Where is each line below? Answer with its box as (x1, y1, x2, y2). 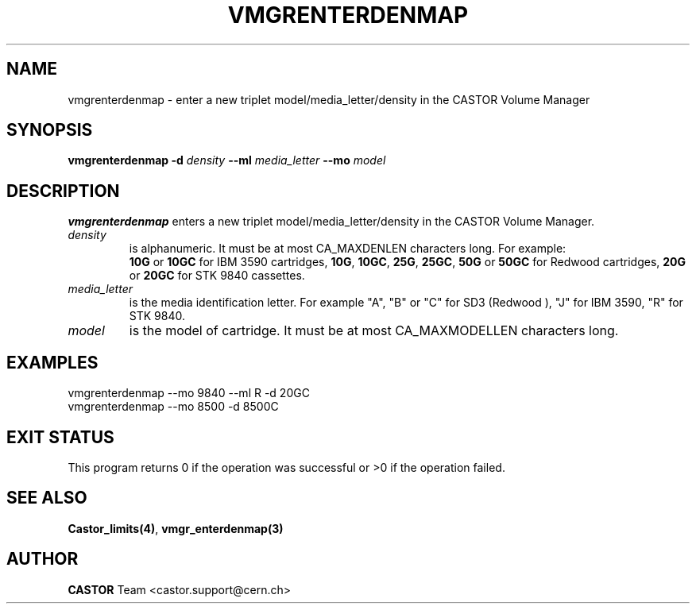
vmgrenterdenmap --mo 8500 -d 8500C (68, 400, 279, 414)
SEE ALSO (6, 488, 87, 508)
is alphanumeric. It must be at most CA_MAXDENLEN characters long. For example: (129, 241, 566, 256)
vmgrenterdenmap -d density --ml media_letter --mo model (68, 153, 386, 168)
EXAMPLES (6, 352, 99, 373)
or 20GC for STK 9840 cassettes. (129, 268, 305, 283)
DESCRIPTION (6, 180, 120, 201)
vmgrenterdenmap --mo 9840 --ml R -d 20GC (68, 386, 310, 400)
